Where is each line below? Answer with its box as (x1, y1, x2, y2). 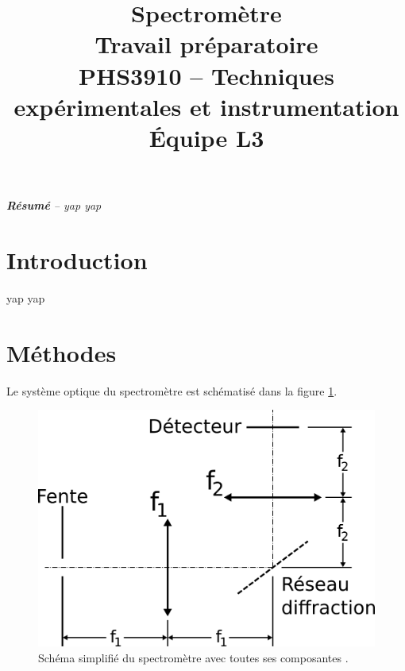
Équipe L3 (148, 121, 264, 153)
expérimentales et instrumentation (13, 90, 399, 122)
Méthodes (6, 336, 117, 368)
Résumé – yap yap (6, 197, 102, 214)
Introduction (6, 243, 148, 276)
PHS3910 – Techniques (78, 59, 334, 91)
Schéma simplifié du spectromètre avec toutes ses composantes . (38, 649, 349, 665)
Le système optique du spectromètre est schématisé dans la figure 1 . (6, 382, 337, 399)
